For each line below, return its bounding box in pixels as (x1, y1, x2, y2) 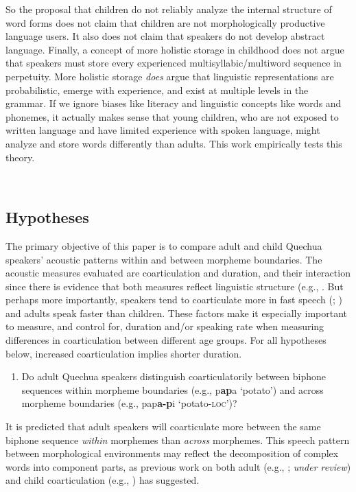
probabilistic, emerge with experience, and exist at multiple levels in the (5, 82, 309, 97)
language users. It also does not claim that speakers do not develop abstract (5, 29, 325, 43)
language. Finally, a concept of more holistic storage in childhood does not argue (5, 42, 344, 56)
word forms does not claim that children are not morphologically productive (5, 15, 325, 30)
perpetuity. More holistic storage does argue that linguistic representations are (5, 69, 334, 83)
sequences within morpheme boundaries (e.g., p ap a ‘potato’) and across (21, 382, 324, 397)
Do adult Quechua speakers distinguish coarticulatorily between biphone (21, 369, 327, 384)
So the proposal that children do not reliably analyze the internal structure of (5, 2, 332, 16)
